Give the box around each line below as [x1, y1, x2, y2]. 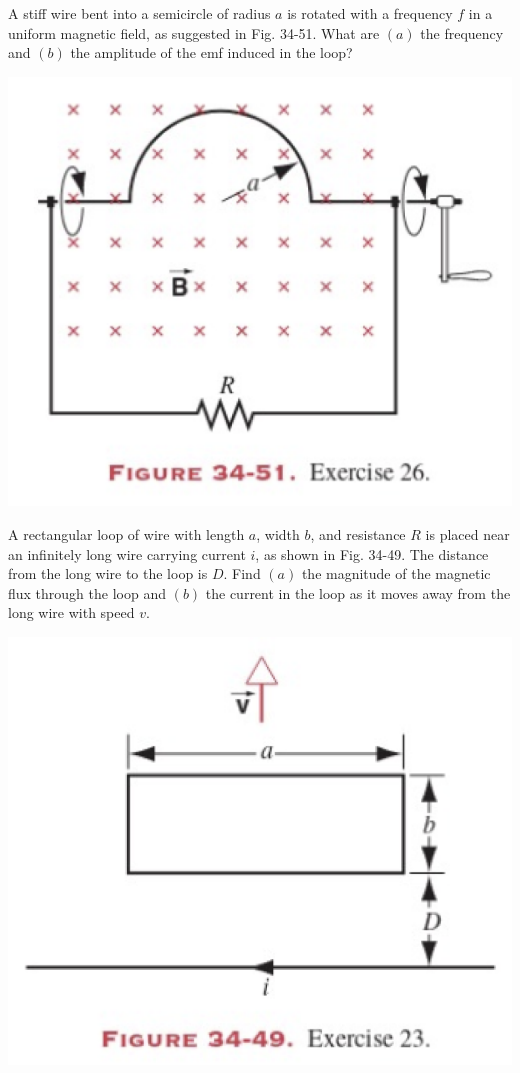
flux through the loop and [8, 582, 166, 603]
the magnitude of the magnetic [301, 563, 491, 584]
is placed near [425, 523, 510, 544]
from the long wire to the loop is [8, 563, 208, 584]
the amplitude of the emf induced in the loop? [70, 42, 353, 63]
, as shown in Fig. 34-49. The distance [255, 543, 489, 564]
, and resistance [310, 523, 406, 544]
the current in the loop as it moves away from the [205, 582, 511, 603]
